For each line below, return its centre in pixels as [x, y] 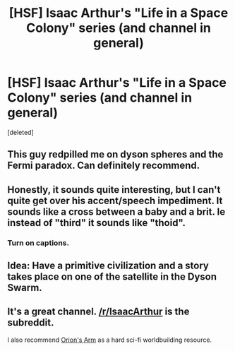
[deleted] [20, 132]
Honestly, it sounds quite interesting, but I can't [114, 190]
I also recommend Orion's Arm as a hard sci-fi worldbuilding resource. [110, 340]
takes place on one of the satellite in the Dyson [112, 277]
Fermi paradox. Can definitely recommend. [104, 166]
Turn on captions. [38, 243]
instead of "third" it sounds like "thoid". [96, 223]
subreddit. [31, 323]
